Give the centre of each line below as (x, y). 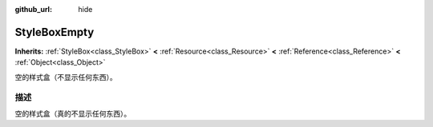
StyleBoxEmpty (55, 32)
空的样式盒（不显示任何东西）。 (66, 77)
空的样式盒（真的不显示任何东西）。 (73, 113)
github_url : (33, 9)
